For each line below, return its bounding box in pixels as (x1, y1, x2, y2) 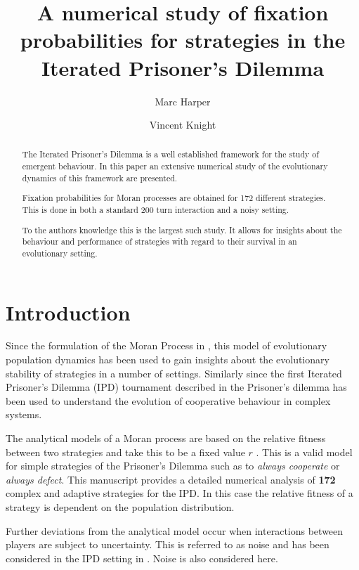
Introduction (6, 297, 131, 326)
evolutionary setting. (22, 247, 98, 259)
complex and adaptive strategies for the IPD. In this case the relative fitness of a (6, 486, 353, 500)
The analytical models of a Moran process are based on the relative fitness (6, 431, 326, 446)
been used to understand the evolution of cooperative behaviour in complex (6, 393, 331, 408)
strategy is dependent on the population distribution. (6, 499, 235, 514)
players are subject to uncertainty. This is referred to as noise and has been (6, 537, 329, 552)
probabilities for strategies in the (20, 25, 346, 54)
